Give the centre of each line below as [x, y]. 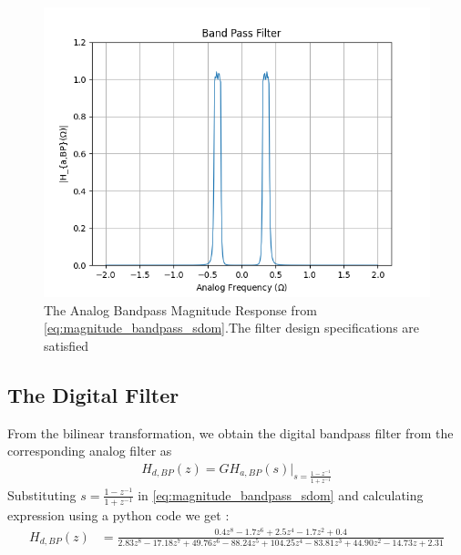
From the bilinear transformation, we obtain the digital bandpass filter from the [230, 432]
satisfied [67, 345]
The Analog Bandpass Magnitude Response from [180, 309]
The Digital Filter [93, 394]
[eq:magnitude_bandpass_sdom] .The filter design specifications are [232, 328]
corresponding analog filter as [90, 451]
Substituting [42, 494]
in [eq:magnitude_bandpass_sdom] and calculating [281, 494]
